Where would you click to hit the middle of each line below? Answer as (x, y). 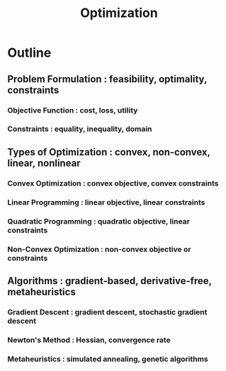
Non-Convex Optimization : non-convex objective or (99, 249)
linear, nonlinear (44, 163)
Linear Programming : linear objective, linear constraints (106, 202)
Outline (29, 53)
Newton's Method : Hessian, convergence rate (89, 340)
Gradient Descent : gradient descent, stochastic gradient (107, 312)
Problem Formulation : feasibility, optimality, (107, 79)
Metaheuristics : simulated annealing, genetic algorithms (108, 359)
